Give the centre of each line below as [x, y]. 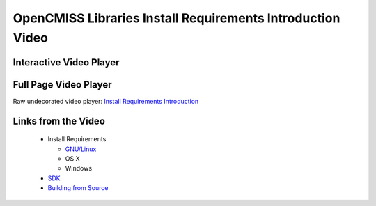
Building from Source [78, 188]
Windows [79, 168]
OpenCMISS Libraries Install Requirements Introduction [177, 18]
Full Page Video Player [62, 85]
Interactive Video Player [66, 62]
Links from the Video [59, 121]
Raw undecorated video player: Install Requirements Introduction [106, 101]
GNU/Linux [81, 149]
